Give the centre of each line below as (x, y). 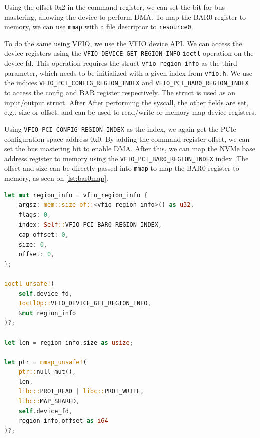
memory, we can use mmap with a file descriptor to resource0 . (99, 26)
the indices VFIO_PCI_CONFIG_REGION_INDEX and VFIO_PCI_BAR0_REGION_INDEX (126, 82)
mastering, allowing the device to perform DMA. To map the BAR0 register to (125, 16)
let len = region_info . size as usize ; (69, 343)
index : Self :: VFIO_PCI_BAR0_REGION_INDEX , (90, 225)
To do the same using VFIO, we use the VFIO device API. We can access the (123, 43)
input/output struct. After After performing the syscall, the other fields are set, (126, 102)
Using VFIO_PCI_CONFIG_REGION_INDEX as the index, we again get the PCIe (120, 129)
